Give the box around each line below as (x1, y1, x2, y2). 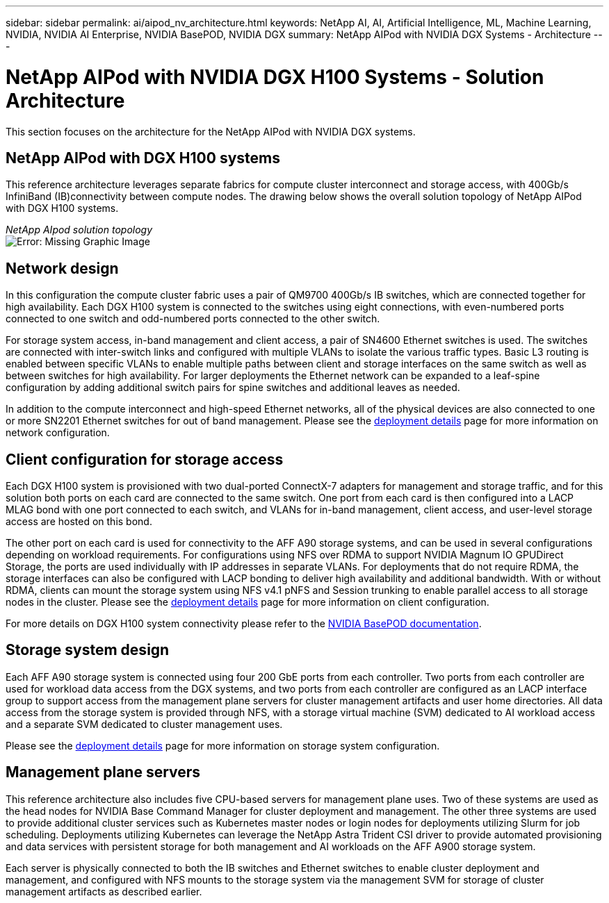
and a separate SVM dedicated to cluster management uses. (6, 718, 283, 730)
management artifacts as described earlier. (6, 885, 202, 897)
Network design (6, 259, 119, 277)
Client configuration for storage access (6, 450, 284, 468)
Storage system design (6, 641, 170, 659)
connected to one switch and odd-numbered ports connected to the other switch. (6, 313, 380, 325)
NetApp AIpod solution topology (6, 224, 153, 236)
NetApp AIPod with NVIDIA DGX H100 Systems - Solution (6, 65, 544, 89)
